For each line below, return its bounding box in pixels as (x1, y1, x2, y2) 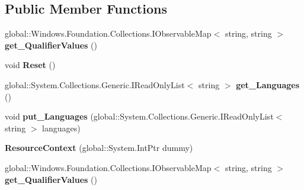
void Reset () (5, 59, 56, 71)
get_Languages (236, 78, 300, 91)
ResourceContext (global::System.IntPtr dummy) (5, 141, 193, 154)
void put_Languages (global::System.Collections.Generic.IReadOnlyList (5, 110, 274, 123)
